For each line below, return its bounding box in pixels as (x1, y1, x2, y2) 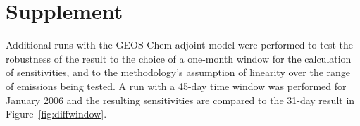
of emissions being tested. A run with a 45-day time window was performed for (6, 78, 347, 93)
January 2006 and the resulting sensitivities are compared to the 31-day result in (6, 92, 355, 107)
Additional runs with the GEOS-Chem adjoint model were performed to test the (6, 37, 353, 52)
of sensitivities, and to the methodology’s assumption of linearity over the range (6, 65, 351, 80)
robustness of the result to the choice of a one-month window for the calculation (6, 51, 352, 65)
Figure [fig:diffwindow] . (6, 106, 107, 121)
